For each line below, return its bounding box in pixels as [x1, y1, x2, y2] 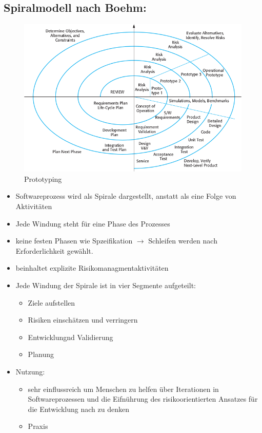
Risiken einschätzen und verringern [28, 314, 138, 325]
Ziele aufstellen [28, 297, 75, 308]
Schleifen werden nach [148, 235, 217, 246]
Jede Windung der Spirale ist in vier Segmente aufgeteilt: [15, 279, 196, 290]
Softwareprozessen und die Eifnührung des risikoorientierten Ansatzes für [28, 393, 258, 404]
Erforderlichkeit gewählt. [15, 245, 93, 256]
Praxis [28, 421, 48, 431]
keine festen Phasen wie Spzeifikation [15, 235, 133, 246]
